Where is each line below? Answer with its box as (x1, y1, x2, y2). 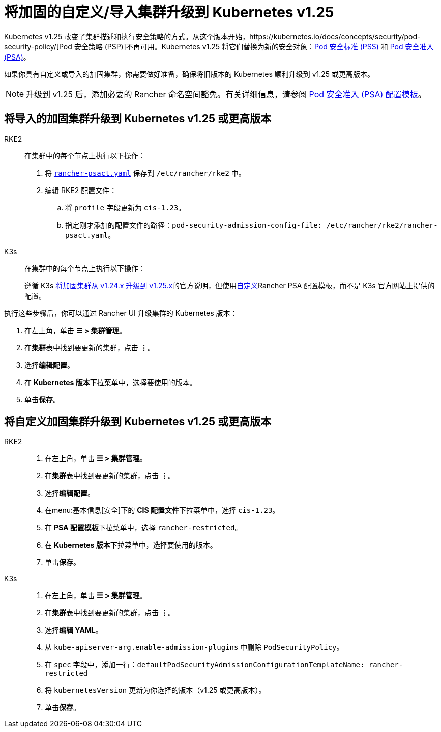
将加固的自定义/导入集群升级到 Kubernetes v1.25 (4, 4, 334, 21)
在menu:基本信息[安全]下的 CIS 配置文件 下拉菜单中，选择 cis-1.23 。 (45, 506, 280, 515)
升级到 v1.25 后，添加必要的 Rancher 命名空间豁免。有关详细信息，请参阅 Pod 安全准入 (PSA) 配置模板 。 (26, 89, 426, 99)
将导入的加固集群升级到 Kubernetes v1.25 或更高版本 (4, 112, 272, 125)
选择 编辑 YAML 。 (45, 626, 103, 635)
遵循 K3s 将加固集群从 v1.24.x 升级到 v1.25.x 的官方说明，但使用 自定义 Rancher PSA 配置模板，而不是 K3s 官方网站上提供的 (24, 281, 435, 290)
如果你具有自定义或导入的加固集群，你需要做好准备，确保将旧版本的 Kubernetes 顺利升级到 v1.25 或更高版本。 (4, 69, 375, 78)
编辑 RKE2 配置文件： (45, 185, 117, 195)
